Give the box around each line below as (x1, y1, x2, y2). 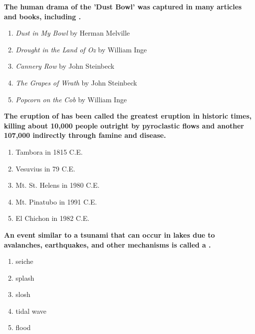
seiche (15, 256, 34, 266)
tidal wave (15, 305, 47, 316)
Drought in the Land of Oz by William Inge (15, 44, 147, 54)
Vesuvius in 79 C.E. (15, 163, 75, 173)
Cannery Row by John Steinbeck (15, 61, 114, 71)
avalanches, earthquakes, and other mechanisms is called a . (4, 239, 211, 250)
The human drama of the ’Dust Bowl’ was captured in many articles (4, 1, 242, 11)
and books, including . (4, 11, 81, 21)
